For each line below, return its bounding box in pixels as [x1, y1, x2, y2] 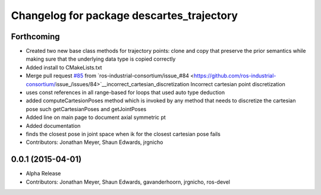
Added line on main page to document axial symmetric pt [26, 114, 166, 121]
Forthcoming [11, 32, 60, 42]
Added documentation [26, 122, 81, 129]
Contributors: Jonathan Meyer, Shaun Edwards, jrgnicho [26, 139, 163, 146]
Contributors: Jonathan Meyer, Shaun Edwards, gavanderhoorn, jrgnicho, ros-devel [26, 178, 230, 185]
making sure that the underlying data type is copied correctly [26, 55, 176, 62]
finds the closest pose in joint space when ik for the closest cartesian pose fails [26, 130, 221, 137]
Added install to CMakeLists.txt [26, 64, 102, 71]
